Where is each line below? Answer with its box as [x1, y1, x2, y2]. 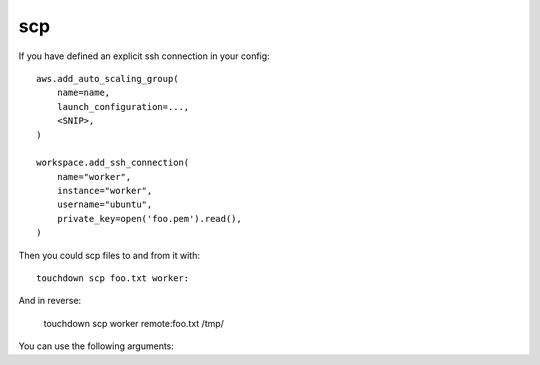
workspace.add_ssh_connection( [36, 157, 190, 169]
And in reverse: [18, 295, 82, 307]
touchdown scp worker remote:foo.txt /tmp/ [43, 317, 225, 329]
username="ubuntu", [56, 199, 153, 210]
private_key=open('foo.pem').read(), [56, 213, 242, 224]
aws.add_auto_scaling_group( [36, 73, 179, 84]
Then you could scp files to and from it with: [18, 249, 200, 261]
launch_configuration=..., [56, 101, 190, 112]
